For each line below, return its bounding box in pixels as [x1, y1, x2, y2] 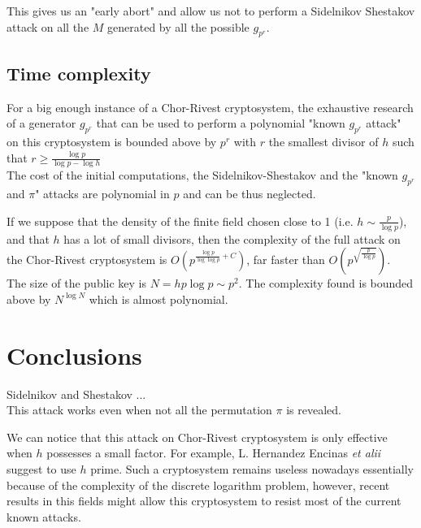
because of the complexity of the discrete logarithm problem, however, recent [7, 476, 390, 493]
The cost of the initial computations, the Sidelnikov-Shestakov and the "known [7, 167, 398, 184]
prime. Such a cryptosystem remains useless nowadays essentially [90, 460, 414, 477]
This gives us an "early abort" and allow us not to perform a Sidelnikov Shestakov [7, 2, 415, 19]
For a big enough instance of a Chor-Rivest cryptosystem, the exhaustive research [7, 98, 414, 115]
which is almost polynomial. [89, 290, 228, 307]
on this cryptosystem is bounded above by [7, 132, 217, 149]
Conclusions [7, 338, 142, 371]
